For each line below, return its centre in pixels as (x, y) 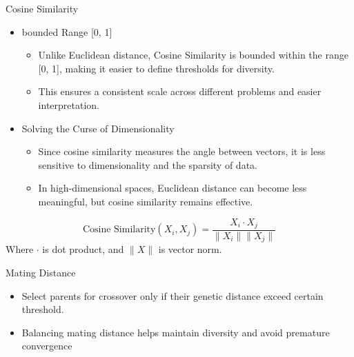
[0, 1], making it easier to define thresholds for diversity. (156, 68)
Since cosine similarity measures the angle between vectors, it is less (182, 151)
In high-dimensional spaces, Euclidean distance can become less (173, 188)
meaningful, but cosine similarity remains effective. (146, 201)
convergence (47, 346)
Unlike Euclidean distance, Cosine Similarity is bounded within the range (193, 55)
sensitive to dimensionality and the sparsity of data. (148, 164)
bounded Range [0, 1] (67, 31)
